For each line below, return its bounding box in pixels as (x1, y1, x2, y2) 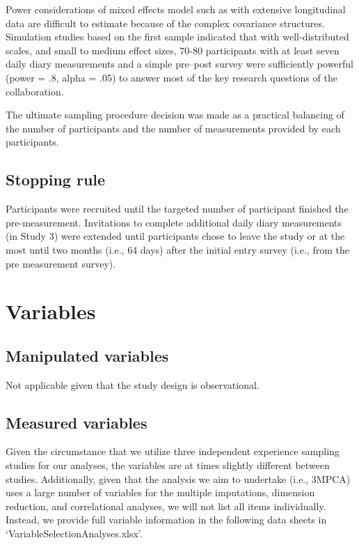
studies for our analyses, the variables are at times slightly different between (6, 458, 330, 473)
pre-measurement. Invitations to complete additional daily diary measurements (6, 215, 342, 229)
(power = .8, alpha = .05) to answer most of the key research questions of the (6, 70, 337, 84)
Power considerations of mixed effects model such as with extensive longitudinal (6, 2, 346, 16)
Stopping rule (6, 169, 106, 190)
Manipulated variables (6, 344, 169, 366)
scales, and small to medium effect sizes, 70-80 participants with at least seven (6, 43, 340, 57)
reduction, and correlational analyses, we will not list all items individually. (6, 498, 326, 513)
